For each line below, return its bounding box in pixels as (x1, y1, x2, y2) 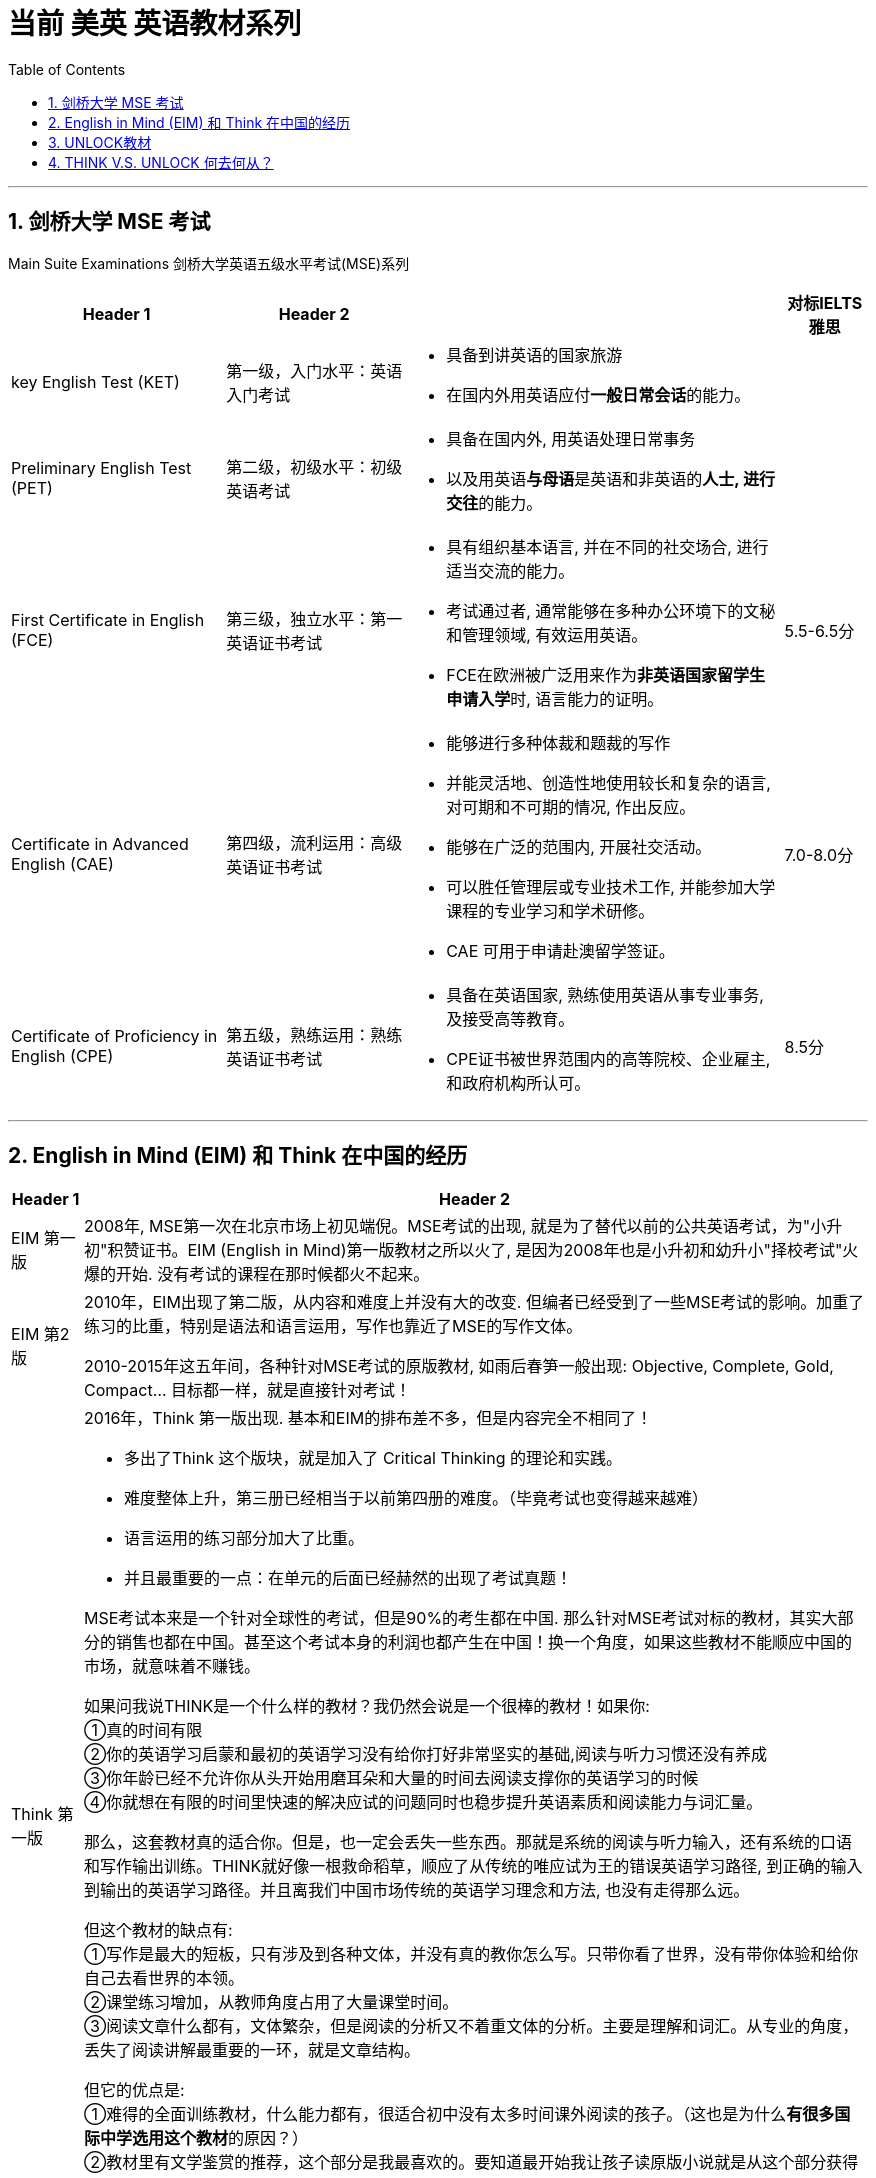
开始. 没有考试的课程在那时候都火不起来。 (116, 1264, 430, 1285)
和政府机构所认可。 (446, 1072, 591, 1093)
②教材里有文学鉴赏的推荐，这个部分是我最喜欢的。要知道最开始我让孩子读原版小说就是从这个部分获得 (84, 2152, 859, 2173)
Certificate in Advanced (11, 833, 189, 854)
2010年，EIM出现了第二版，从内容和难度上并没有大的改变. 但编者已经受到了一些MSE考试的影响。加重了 (84, 1292, 865, 1313)
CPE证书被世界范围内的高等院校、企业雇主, (446, 1048, 771, 1069)
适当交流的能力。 (446, 560, 575, 581)
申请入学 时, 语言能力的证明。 (446, 688, 664, 709)
